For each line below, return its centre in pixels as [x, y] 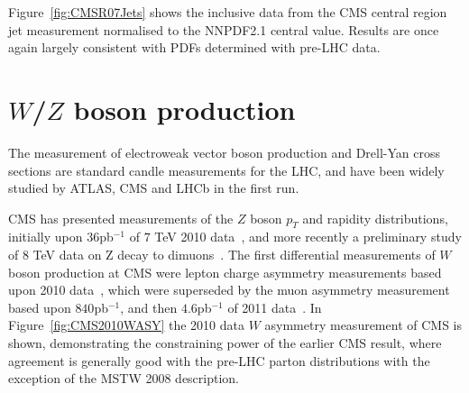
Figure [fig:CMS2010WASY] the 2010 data [127, 325]
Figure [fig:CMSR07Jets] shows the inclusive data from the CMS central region [228, 12]
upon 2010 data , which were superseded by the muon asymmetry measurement [229, 290]
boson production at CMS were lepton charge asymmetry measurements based [225, 272]
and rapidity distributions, [375, 218]
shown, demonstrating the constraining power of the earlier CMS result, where [225, 343]
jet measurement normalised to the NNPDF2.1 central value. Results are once [224, 29]
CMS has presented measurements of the [121, 218]
